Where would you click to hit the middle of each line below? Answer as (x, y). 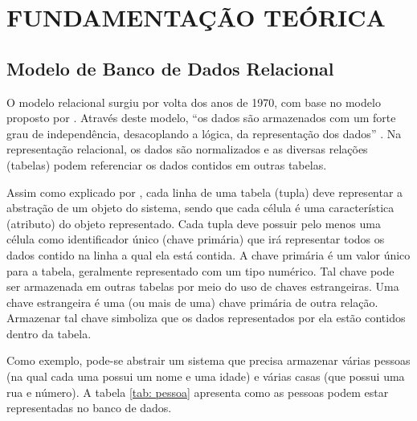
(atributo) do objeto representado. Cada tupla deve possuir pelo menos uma (194, 223)
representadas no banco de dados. (89, 408)
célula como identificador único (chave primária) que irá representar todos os (196, 239)
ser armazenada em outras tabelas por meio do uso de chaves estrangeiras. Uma (203, 286)
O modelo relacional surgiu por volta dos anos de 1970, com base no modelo (194, 102)
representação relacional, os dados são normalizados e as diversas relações (187, 149)
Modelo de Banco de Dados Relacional (170, 68)
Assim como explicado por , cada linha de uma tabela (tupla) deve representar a (205, 192)
